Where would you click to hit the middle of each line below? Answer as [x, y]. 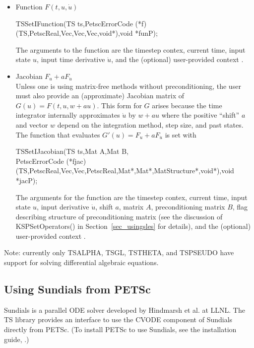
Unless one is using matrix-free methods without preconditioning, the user [128, 86]
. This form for [119, 105]
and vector [32, 124]
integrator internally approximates [68, 115]
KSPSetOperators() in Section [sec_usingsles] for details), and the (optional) [133, 226]
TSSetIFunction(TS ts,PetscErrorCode [74, 23]
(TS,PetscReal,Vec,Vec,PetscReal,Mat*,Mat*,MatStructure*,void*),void [125, 171]
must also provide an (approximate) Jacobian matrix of [100, 96]
